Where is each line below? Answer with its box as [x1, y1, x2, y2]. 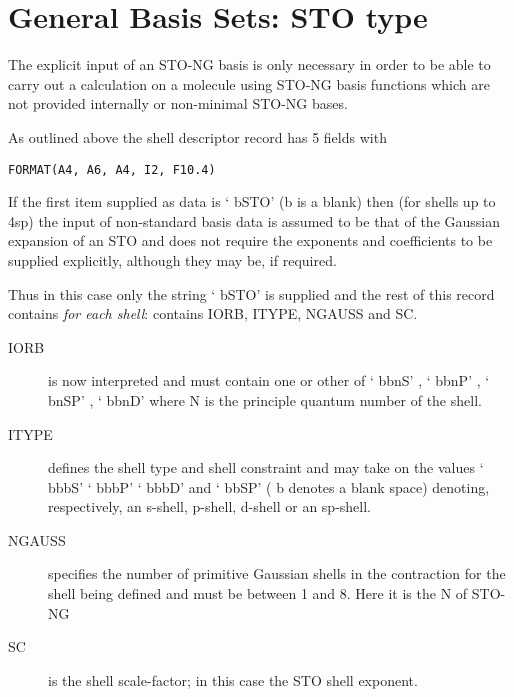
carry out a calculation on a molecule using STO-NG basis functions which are [8, 73, 490, 94]
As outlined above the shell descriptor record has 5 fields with [8, 126, 387, 147]
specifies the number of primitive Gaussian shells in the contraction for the [48, 563, 506, 584]
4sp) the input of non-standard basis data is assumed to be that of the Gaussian [8, 210, 501, 231]
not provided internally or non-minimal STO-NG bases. [8, 93, 348, 114]
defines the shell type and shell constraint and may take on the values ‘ [48, 457, 484, 478]
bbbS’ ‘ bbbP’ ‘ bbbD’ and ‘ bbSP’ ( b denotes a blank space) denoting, [48, 476, 490, 497]
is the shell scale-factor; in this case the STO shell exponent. [48, 669, 418, 690]
